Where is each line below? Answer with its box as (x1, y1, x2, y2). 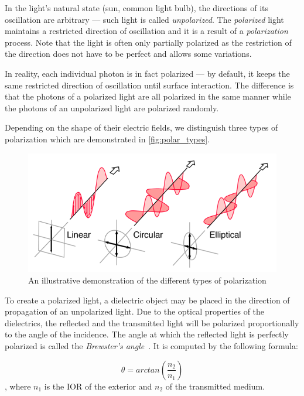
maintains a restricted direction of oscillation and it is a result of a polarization (5, 25, 288, 37)
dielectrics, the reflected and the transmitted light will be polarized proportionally (5, 316, 299, 329)
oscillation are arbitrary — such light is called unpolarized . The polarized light (5, 13, 284, 25)
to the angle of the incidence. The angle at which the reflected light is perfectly (5, 328, 289, 340)
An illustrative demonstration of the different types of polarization (28, 274, 267, 286)
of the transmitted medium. (165, 380, 265, 392)
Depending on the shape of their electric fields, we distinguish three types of (5, 121, 278, 134)
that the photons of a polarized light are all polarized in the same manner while (5, 90, 291, 103)
